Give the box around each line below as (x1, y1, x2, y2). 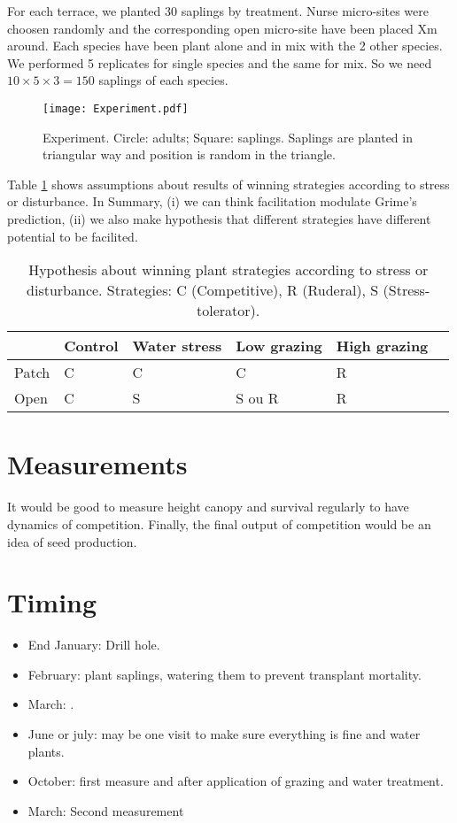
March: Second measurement (27, 801, 184, 819)
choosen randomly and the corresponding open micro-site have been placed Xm (7, 19, 438, 37)
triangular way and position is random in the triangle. (43, 145, 336, 164)
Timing (7, 584, 97, 620)
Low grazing (236, 335, 322, 357)
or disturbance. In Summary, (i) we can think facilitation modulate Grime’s (7, 192, 417, 211)
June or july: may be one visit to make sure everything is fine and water (27, 725, 421, 742)
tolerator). (197, 300, 260, 321)
